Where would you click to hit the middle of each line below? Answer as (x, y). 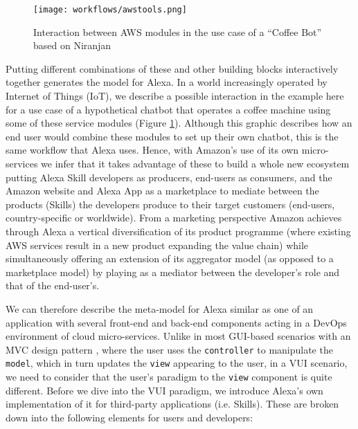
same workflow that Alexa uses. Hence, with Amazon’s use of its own (152, 150)
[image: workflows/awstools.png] (110, 10)
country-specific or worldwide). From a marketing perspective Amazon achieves (174, 218)
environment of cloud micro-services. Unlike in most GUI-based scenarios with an (178, 336)
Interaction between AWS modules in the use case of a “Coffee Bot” (178, 31)
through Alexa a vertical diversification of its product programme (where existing (178, 231)
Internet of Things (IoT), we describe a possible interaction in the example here (175, 96)
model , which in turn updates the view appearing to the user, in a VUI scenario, (177, 363)
